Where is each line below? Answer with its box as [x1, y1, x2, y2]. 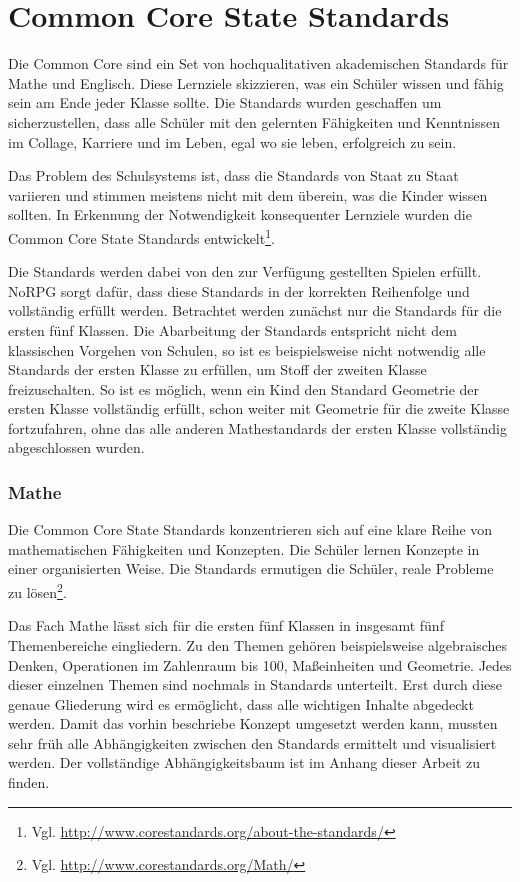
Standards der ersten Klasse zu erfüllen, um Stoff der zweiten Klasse [8, 359, 427, 380]
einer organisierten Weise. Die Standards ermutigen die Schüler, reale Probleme [8, 558, 494, 579]
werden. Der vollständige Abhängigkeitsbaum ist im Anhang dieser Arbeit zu [8, 752, 481, 773]
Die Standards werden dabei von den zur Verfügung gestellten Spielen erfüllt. [8, 261, 482, 282]
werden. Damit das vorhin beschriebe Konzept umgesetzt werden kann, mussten [8, 713, 498, 734]
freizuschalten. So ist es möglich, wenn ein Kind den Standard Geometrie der [8, 378, 480, 399]
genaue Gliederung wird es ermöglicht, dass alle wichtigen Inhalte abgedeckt [8, 693, 474, 714]
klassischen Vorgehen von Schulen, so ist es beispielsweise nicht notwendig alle [8, 339, 486, 360]
